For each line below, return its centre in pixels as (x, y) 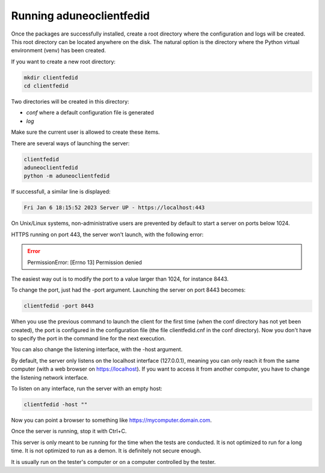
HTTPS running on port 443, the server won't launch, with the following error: (107, 234)
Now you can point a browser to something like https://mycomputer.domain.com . (111, 420)
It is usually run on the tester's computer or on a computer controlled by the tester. (113, 462)
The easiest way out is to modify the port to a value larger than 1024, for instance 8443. (120, 279)
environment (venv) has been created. (59, 51)
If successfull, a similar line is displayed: (61, 192)
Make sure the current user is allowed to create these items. (85, 132)
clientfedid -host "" (56, 405)
